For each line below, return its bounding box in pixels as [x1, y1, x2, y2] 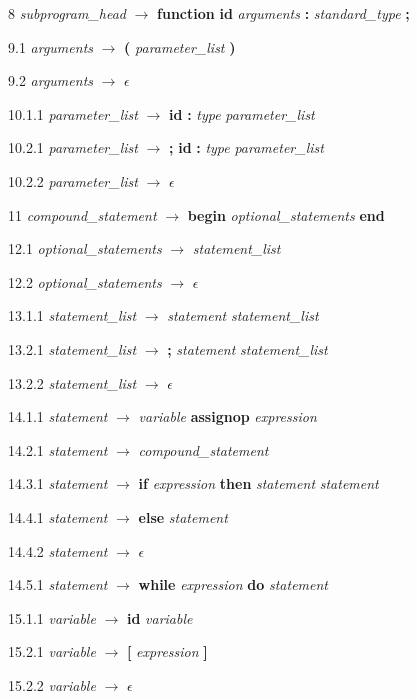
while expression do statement [138, 574, 328, 595]
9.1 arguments [8, 36, 94, 57]
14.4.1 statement [8, 506, 108, 527]
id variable [126, 607, 193, 628]
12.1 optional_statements [8, 238, 162, 259]
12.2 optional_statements [8, 271, 162, 292]
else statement [138, 506, 228, 527]
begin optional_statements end [187, 204, 385, 225]
